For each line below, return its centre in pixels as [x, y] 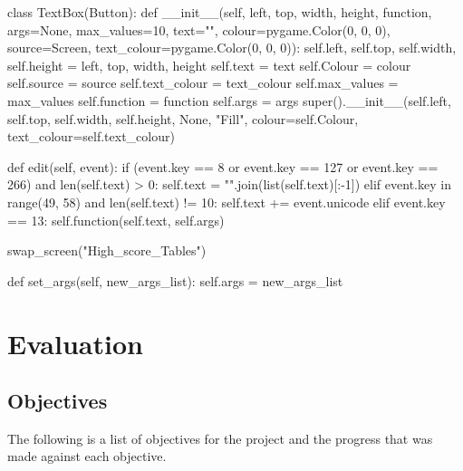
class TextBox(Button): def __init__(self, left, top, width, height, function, [220, 12]
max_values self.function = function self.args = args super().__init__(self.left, [229, 100]
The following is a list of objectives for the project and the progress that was [220, 438]
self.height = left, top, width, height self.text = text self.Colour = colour [209, 65]
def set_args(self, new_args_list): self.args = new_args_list [175, 280]
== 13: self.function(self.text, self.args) [116, 220]
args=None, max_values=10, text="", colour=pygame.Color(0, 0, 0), [199, 29]
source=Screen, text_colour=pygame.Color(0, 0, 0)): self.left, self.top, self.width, [232, 48]
